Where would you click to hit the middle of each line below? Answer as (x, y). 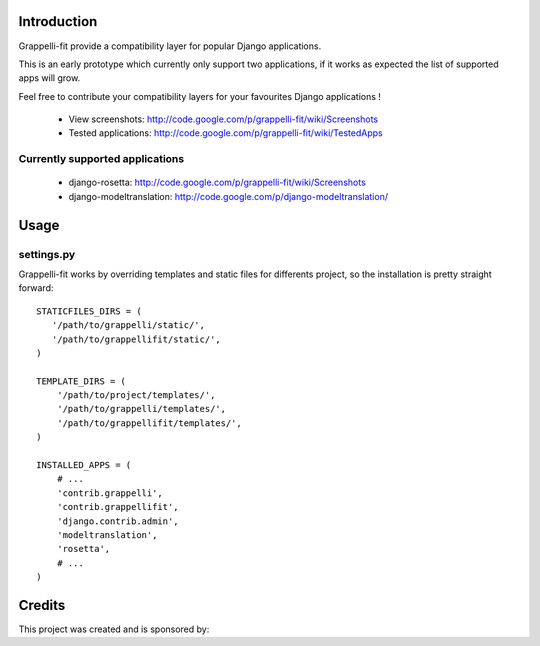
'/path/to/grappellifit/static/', (136, 339)
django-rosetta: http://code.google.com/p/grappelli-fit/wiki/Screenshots (217, 182)
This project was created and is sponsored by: (114, 629)
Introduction (58, 21)
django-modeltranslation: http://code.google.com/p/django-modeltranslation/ (228, 196)
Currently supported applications (101, 159)
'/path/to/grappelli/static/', (128, 325)
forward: (36, 288)
